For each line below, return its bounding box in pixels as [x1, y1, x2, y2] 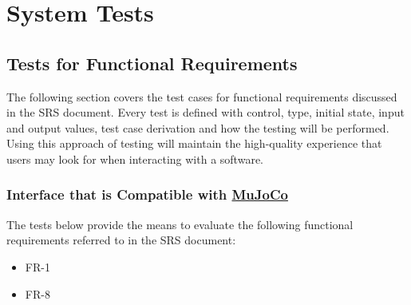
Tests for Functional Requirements [6, 50, 298, 75]
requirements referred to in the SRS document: [6, 232, 236, 248]
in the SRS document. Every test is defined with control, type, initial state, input [6, 104, 405, 121]
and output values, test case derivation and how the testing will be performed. [6, 119, 389, 136]
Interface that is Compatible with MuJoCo [6, 184, 288, 204]
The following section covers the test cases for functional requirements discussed [6, 88, 397, 105]
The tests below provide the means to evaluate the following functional [6, 216, 354, 232]
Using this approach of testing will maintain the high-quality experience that [6, 135, 382, 152]
